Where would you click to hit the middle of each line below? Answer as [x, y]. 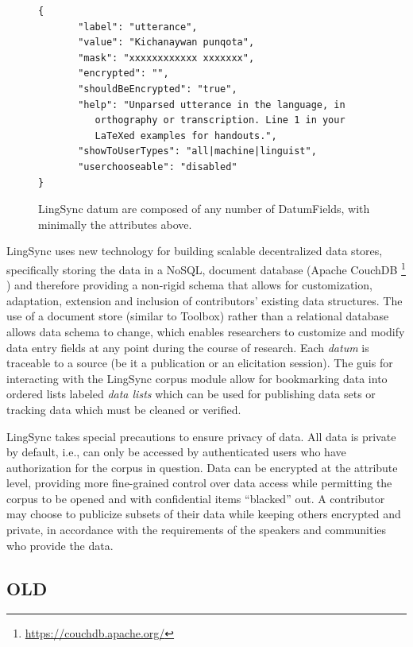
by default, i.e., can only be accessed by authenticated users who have [176, 452]
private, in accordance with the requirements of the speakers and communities [197, 530]
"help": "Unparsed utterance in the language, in [212, 105]
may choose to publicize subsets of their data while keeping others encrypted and [204, 514]
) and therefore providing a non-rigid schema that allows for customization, [189, 285]
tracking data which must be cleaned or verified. [124, 409]
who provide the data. [60, 545]
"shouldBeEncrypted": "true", [158, 89]
